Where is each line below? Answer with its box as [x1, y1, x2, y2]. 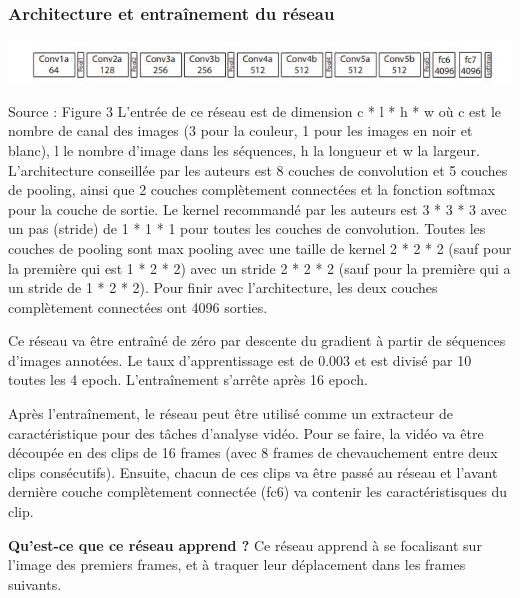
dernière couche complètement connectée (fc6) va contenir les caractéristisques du [8, 481, 507, 502]
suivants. [8, 573, 62, 594]
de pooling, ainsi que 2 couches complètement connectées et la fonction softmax [8, 179, 496, 200]
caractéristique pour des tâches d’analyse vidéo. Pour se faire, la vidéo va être [8, 422, 484, 443]
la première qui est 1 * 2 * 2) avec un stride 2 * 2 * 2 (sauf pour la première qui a [8, 257, 511, 278]
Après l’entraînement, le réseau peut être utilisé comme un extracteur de [8, 403, 453, 424]
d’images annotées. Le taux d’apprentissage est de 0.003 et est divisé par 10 [8, 349, 472, 370]
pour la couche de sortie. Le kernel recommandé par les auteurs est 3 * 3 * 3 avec [8, 198, 507, 219]
